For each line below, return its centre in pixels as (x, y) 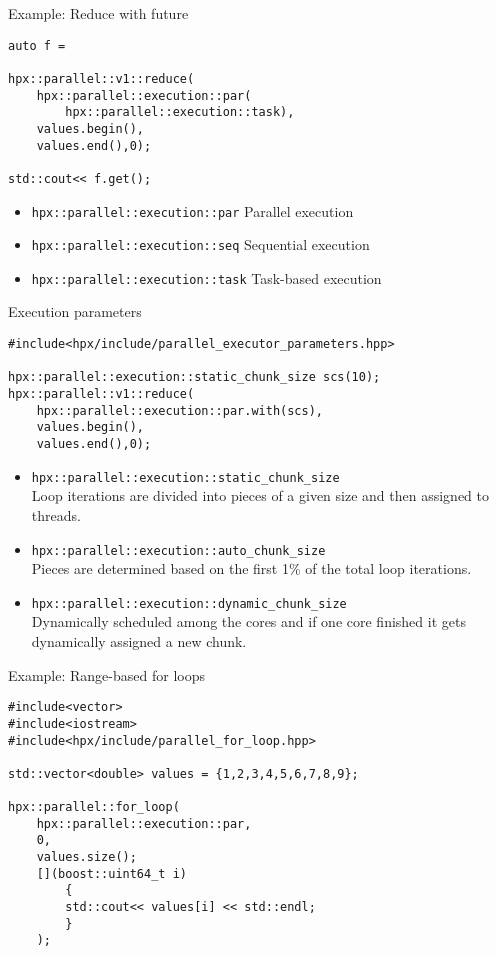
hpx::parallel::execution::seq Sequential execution (200, 244)
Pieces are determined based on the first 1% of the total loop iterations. (251, 568)
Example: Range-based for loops (106, 674)
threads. (56, 514)
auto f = (37, 45)
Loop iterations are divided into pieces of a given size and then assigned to (260, 495)
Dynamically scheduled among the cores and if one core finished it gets (248, 621)
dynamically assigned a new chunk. (139, 641)
